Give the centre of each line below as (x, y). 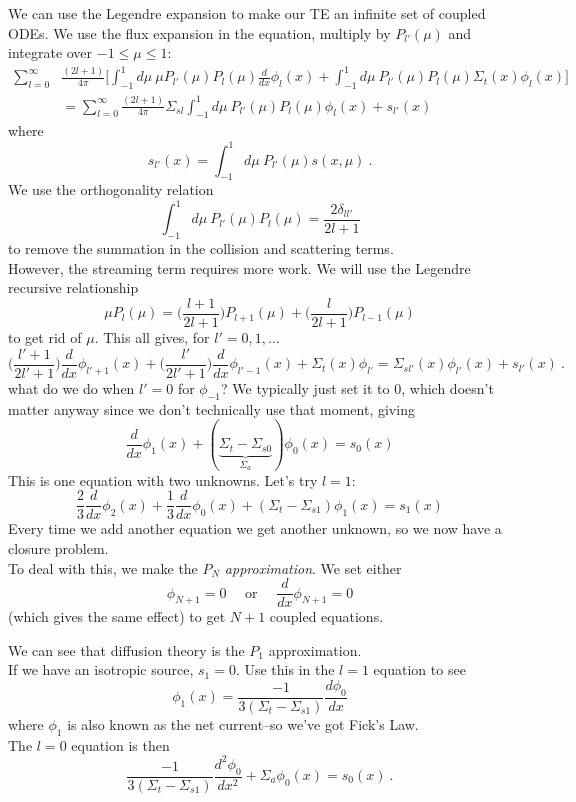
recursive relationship (73, 287)
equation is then (120, 744)
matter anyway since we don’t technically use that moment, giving (211, 408)
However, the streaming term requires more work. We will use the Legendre (239, 267)
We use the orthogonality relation (111, 189)
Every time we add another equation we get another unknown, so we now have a (255, 528)
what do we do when (71, 387)
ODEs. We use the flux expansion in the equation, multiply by (199, 32)
